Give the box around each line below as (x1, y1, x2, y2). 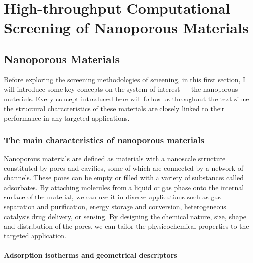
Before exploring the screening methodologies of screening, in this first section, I (4, 74, 246, 84)
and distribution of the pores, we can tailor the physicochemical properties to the (4, 221, 249, 231)
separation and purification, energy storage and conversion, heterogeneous (4, 201, 226, 211)
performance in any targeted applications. (4, 113, 130, 123)
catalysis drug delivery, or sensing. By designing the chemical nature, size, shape (4, 211, 247, 221)
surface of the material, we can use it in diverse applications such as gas (4, 192, 221, 202)
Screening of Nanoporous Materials (4, 17, 249, 37)
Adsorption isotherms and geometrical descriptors (4, 249, 177, 260)
